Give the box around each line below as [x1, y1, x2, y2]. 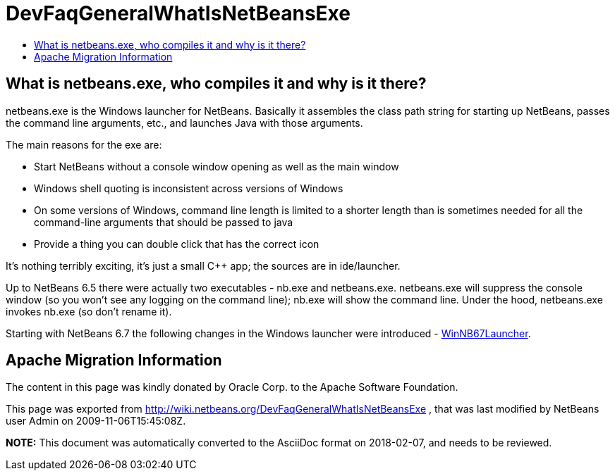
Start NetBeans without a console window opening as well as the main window [34, 160, 399, 173]
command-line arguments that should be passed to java [34, 215, 293, 228]
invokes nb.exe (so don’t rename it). [6, 305, 172, 318]
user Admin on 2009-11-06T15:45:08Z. [6, 415, 186, 427]
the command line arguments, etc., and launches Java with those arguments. [6, 116, 363, 129]
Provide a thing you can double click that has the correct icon [34, 237, 319, 250]
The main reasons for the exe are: [6, 138, 162, 151]
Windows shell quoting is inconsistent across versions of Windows [34, 182, 343, 194]
